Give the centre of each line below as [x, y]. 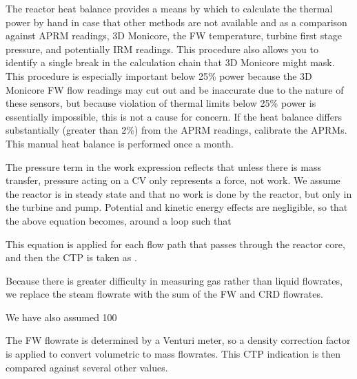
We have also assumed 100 [61, 317]
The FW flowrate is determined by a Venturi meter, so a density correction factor [178, 340]
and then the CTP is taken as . [71, 257]
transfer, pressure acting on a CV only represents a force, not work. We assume [173, 180]
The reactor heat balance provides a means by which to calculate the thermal [169, 8]
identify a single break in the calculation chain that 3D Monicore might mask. [170, 62]
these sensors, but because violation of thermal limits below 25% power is [161, 103]
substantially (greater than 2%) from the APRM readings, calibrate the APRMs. [176, 130]
